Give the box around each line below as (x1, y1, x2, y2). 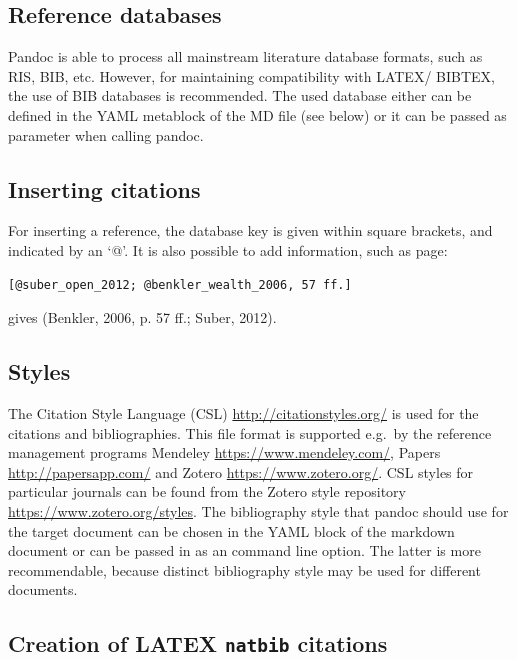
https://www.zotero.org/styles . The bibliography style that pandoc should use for (8, 500, 509, 521)
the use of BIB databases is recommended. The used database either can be (8, 85, 472, 106)
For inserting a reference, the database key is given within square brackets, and (8, 220, 493, 241)
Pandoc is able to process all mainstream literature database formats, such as (8, 46, 483, 67)
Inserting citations (8, 173, 201, 204)
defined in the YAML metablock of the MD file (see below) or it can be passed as (8, 104, 507, 125)
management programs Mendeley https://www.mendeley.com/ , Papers (8, 442, 441, 463)
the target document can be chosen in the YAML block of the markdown (8, 520, 455, 541)
